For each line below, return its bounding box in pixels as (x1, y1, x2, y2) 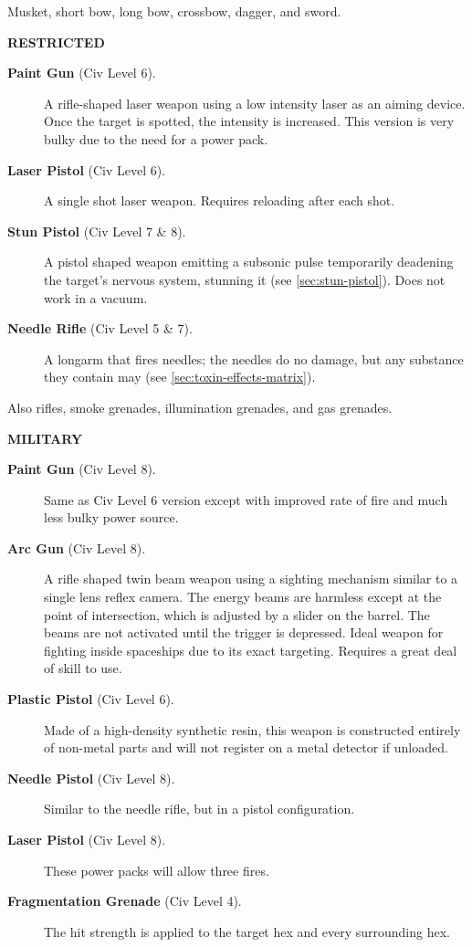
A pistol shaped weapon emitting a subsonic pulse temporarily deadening (44, 252, 454, 271)
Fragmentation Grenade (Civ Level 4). (7, 891, 242, 910)
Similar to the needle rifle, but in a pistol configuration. (44, 799, 355, 818)
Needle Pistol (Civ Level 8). (7, 768, 175, 787)
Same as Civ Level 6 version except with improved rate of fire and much (44, 489, 448, 509)
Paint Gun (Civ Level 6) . (7, 63, 156, 82)
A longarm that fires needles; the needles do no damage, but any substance (44, 349, 464, 368)
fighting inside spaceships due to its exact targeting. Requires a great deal (44, 640, 457, 659)
